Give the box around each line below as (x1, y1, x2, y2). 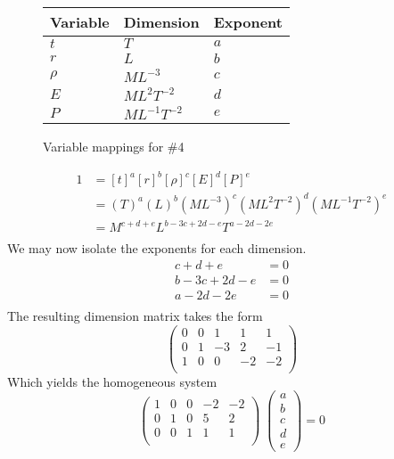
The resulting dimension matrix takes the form (7, 306, 263, 324)
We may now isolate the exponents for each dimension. (7, 239, 307, 258)
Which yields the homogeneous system (7, 372, 218, 390)
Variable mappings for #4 (43, 137, 185, 155)
